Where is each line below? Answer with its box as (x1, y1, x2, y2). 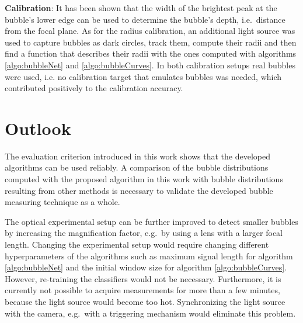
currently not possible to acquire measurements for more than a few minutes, (5, 284, 280, 296)
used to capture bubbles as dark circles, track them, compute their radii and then (5, 36, 297, 48)
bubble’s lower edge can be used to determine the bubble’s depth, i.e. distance (5, 13, 285, 25)
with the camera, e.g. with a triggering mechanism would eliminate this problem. (5, 307, 296, 319)
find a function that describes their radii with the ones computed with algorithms (5, 47, 297, 60)
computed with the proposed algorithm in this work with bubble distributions (5, 173, 283, 185)
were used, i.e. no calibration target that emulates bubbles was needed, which (5, 70, 282, 82)
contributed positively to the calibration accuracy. (5, 82, 183, 94)
